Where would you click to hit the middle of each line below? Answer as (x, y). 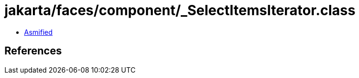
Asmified (39, 32)
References (33, 51)
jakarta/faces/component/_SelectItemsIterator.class (180, 10)
